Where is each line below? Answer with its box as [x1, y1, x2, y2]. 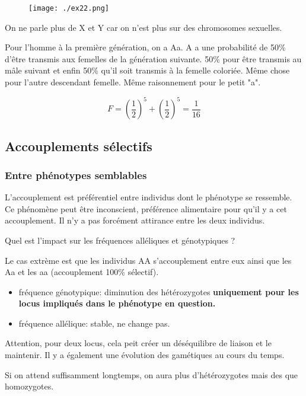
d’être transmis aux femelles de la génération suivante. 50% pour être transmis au [5, 52, 302, 65]
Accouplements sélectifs [5, 136, 152, 155]
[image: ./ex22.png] [28, 4, 110, 12]
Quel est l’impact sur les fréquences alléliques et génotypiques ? [5, 234, 235, 246]
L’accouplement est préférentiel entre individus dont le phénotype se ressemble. [5, 191, 292, 203]
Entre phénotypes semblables [5, 167, 147, 182]
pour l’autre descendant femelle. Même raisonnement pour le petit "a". [5, 76, 261, 88]
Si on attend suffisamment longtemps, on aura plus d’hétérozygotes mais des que [5, 368, 298, 381]
